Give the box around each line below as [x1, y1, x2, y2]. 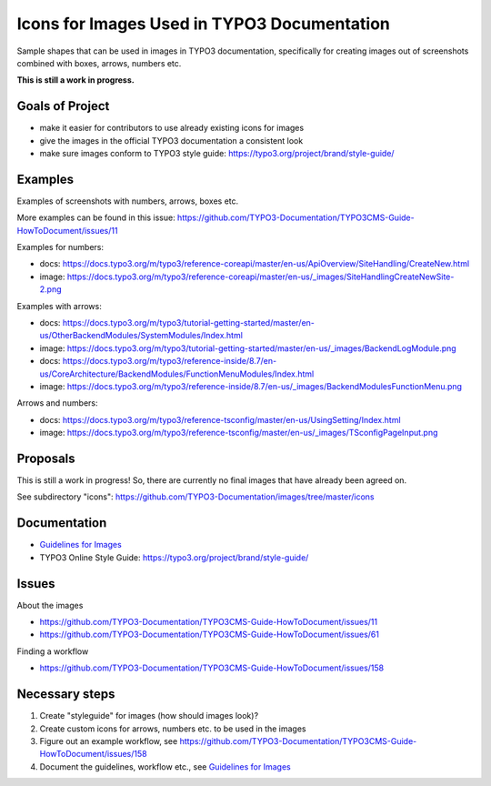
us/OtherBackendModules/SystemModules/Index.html [39, 330, 243, 341]
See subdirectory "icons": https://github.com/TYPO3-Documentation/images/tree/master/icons [16, 491, 375, 502]
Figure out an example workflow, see [39, 735, 178, 746]
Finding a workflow [16, 646, 89, 657]
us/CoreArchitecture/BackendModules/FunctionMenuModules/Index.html [39, 368, 315, 379]
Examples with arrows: [16, 300, 102, 311]
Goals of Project [16, 98, 110, 114]
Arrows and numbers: [16, 398, 98, 408]
